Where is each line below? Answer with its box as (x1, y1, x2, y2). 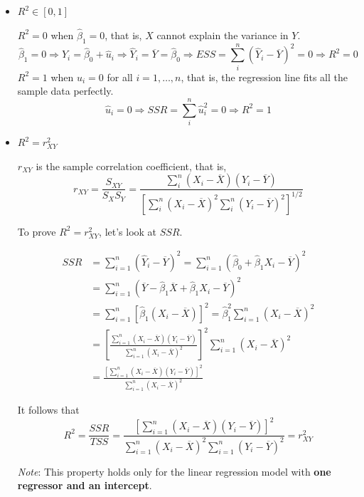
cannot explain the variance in (156, 27, 289, 42)
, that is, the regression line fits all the (181, 69, 348, 84)
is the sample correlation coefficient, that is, (36, 158, 227, 173)
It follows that (17, 402, 80, 417)
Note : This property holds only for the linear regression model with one (17, 464, 331, 478)
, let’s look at (99, 224, 157, 239)
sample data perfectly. (17, 83, 114, 98)
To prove (17, 224, 56, 239)
